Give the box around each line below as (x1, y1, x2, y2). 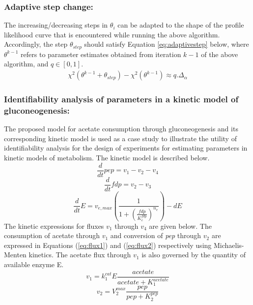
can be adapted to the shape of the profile (117, 20, 244, 30)
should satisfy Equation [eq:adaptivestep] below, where (84, 39, 249, 49)
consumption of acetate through (4, 230, 100, 241)
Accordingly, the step (4, 39, 68, 49)
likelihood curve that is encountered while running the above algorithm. (4, 29, 220, 39)
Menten (4, 249, 27, 260)
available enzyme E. (4, 259, 64, 270)
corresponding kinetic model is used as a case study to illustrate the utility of (4, 133, 237, 143)
